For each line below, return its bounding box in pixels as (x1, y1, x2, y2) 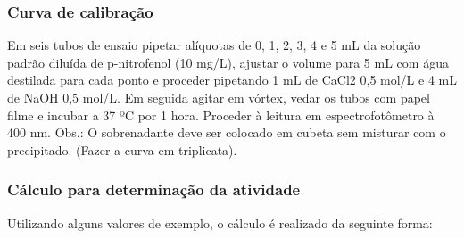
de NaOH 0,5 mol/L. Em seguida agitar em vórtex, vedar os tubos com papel (7, 88, 430, 106)
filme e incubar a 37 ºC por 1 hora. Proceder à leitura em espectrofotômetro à (7, 105, 435, 124)
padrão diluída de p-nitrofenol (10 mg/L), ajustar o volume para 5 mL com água (7, 53, 449, 71)
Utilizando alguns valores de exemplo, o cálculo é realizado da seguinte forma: (7, 213, 433, 232)
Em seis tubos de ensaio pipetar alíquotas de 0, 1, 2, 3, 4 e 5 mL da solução (7, 36, 421, 54)
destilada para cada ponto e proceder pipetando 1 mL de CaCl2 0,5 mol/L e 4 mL (7, 70, 457, 89)
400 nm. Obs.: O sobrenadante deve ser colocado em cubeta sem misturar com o (7, 123, 446, 142)
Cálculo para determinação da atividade (7, 178, 301, 201)
